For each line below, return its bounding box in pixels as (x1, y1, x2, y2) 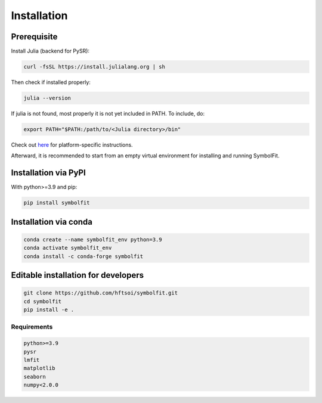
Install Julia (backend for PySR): (11, 48, 89, 55)
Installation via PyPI (11, 168, 86, 178)
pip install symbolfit (23, 200, 90, 206)
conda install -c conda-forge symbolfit (23, 253, 143, 259)
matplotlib (23, 365, 55, 372)
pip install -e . (23, 306, 75, 313)
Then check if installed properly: (11, 79, 91, 86)
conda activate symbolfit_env (23, 244, 112, 252)
